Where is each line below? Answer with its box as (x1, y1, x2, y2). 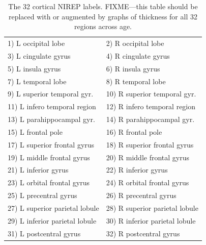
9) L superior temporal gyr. (8, 88, 94, 99)
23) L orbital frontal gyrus (8, 177, 90, 188)
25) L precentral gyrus (8, 190, 77, 201)
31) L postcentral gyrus (8, 228, 81, 238)
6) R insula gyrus (106, 63, 160, 73)
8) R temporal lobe (106, 76, 166, 86)
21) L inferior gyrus (8, 164, 69, 175)
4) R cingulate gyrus (106, 50, 170, 61)
